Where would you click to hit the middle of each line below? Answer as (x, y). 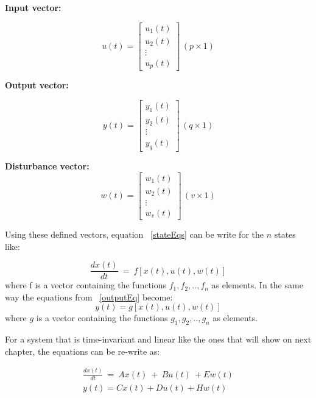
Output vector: (37, 85)
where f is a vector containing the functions (86, 285)
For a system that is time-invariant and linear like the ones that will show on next (158, 339)
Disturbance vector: (47, 166)
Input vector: (33, 7)
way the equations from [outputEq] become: (89, 297)
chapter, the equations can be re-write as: (83, 351)
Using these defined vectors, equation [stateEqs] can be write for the (134, 234)
